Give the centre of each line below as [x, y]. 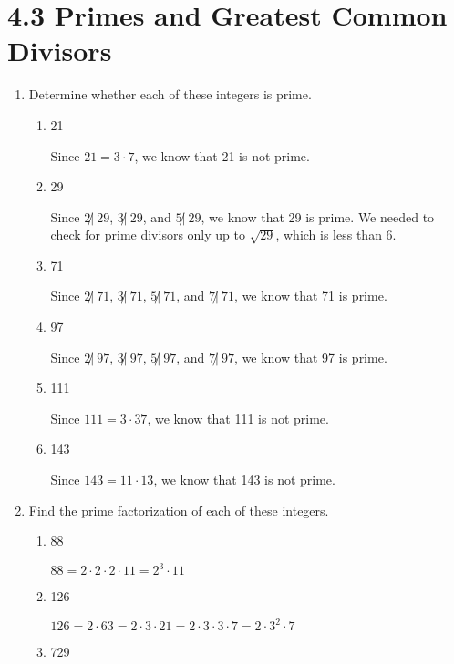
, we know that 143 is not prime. [244, 480]
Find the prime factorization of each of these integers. [179, 510]
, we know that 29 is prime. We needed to [318, 216]
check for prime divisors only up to [148, 235]
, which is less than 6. [336, 235]
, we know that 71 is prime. [311, 296]
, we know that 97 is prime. [311, 357]
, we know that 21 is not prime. [222, 155]
